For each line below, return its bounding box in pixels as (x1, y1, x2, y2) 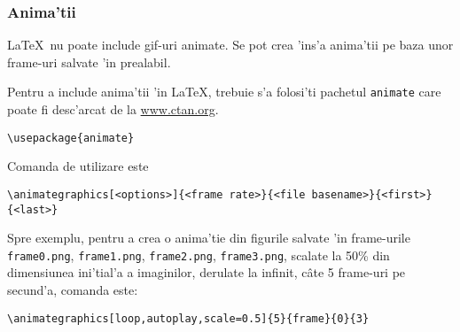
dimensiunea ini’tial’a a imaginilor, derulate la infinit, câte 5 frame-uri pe (7, 263, 406, 282)
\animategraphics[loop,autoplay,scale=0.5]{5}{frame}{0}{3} (7, 312, 370, 325)
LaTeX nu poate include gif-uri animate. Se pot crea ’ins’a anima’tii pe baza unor (7, 35, 454, 54)
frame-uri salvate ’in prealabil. (7, 52, 171, 71)
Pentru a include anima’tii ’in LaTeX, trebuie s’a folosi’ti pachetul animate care (7, 82, 441, 101)
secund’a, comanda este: (7, 281, 138, 299)
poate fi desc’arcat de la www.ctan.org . (7, 100, 219, 119)
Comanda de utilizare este (7, 157, 149, 175)
